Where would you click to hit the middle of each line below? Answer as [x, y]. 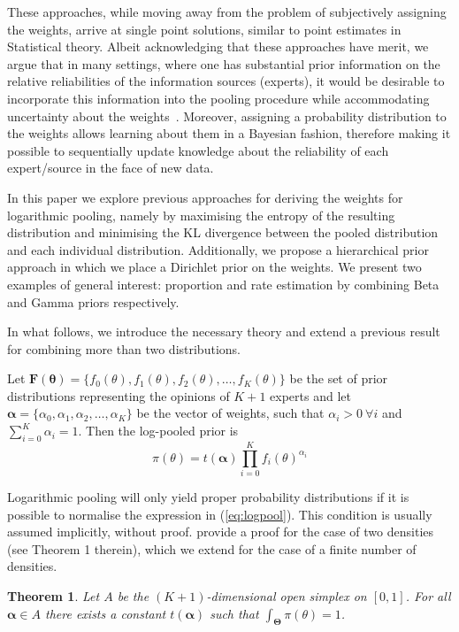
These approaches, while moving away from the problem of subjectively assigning [227, 12]
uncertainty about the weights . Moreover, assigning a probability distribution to [227, 116]
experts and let [310, 395]
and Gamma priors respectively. [93, 301]
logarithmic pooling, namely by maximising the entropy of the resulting [201, 215]
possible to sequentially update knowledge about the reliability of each [198, 150]
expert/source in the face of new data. [111, 168]
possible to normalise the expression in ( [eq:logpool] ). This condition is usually [220, 514]
